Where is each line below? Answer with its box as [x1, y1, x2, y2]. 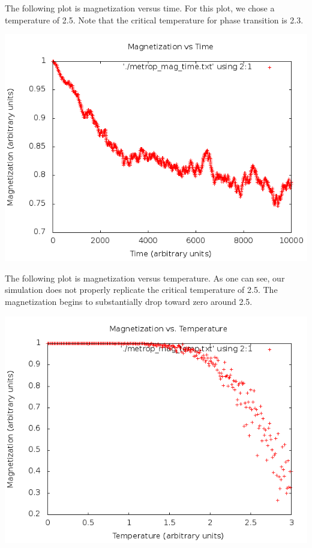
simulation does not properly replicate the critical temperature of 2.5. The [5, 283, 278, 296]
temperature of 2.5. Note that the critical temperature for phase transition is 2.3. [5, 13, 304, 26]
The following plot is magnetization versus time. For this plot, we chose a [5, 2, 275, 14]
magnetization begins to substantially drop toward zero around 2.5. [5, 295, 253, 307]
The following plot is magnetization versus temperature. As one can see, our [5, 271, 285, 284]
